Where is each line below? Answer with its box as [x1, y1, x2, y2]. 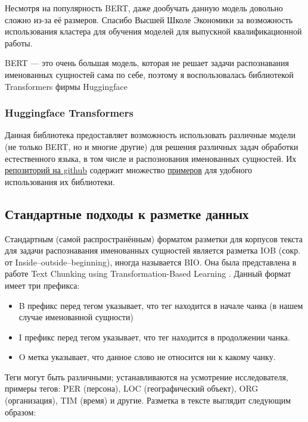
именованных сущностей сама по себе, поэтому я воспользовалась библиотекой [5, 68, 294, 80]
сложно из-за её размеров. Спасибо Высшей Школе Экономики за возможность [5, 13, 293, 26]
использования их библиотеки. [5, 175, 115, 187]
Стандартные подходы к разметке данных [5, 204, 249, 223]
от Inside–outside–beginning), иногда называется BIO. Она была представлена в [5, 255, 297, 268]
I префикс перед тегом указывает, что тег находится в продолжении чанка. [18, 330, 290, 343]
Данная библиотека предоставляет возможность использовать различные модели [5, 129, 295, 141]
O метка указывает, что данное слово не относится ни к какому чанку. [18, 351, 276, 363]
